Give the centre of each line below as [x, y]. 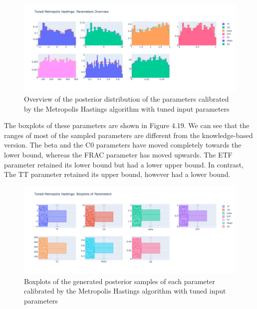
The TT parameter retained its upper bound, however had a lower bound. [117, 174]
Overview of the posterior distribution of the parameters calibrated [127, 98]
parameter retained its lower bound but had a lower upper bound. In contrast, [124, 164]
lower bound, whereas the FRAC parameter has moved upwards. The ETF [118, 154]
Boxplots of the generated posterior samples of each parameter [120, 281]
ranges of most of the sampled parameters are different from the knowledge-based [128, 135]
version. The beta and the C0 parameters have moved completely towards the [123, 145]
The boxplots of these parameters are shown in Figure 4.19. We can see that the [127, 125]
